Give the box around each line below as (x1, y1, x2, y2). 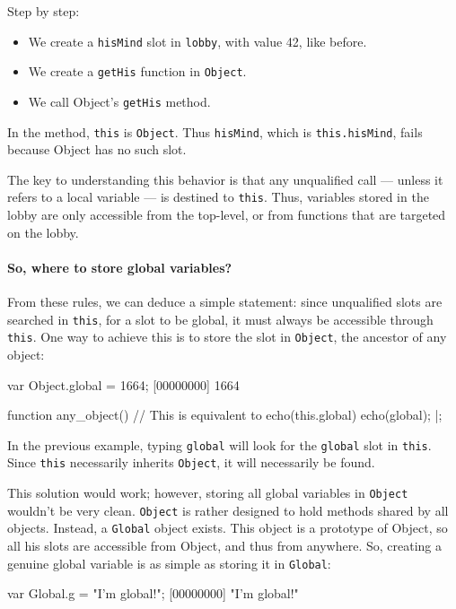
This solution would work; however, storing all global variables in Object (7, 483, 408, 502)
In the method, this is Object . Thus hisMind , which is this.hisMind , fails (7, 122, 423, 141)
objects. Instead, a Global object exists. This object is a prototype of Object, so (7, 518, 448, 537)
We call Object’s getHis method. (28, 91, 211, 110)
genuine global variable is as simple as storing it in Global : (7, 553, 331, 572)
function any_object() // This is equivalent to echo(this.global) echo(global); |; (7, 405, 443, 424)
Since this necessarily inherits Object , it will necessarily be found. (7, 453, 375, 472)
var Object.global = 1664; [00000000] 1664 (7, 375, 240, 394)
